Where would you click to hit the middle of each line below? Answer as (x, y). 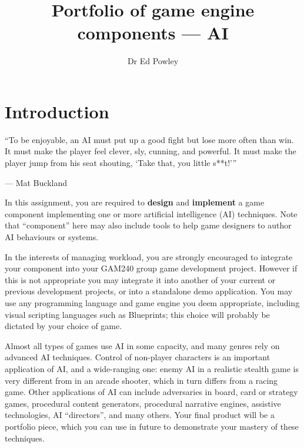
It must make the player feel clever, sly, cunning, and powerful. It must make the (151, 151)
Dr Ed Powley (153, 61)
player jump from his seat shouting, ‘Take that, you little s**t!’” (121, 163)
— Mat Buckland (36, 182)
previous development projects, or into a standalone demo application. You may (149, 291)
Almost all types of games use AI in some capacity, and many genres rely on (142, 345)
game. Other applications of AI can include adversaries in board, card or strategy (151, 392)
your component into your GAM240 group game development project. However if (151, 268)
